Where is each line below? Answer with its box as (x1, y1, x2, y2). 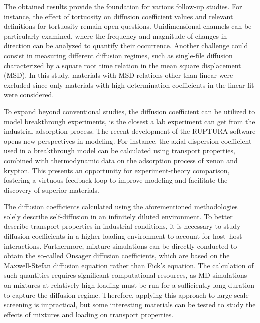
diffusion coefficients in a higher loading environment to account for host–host (4, 231, 242, 241)
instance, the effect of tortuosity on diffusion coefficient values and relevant (4, 11, 233, 21)
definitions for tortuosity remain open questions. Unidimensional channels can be (4, 21, 252, 31)
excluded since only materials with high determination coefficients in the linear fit (4, 79, 254, 90)
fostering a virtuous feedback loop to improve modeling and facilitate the (4, 175, 228, 185)
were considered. (4, 89, 54, 100)
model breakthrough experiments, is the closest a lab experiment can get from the (4, 116, 255, 126)
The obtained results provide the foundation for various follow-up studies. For (4, 1, 242, 11)
